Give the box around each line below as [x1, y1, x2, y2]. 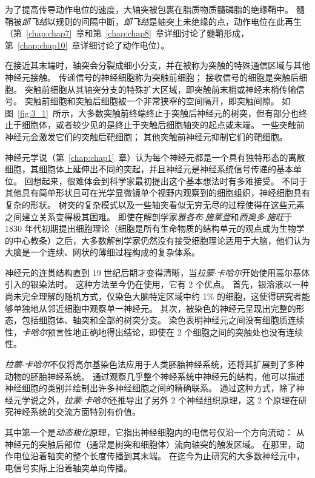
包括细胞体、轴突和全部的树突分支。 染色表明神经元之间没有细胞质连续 [21, 314, 305, 326]
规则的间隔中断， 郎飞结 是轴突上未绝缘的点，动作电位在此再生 [55, 15, 302, 27]
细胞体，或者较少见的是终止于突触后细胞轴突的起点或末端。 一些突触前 [21, 118, 305, 131]
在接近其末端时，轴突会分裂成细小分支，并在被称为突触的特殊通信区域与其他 [5, 59, 310, 72]
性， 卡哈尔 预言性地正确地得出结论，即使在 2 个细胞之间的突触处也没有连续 [5, 325, 303, 338]
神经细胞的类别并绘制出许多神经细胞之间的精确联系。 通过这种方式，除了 [5, 382, 296, 394]
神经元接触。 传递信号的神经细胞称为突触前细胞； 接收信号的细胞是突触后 [5, 70, 299, 83]
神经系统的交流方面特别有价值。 [13, 405, 141, 418]
